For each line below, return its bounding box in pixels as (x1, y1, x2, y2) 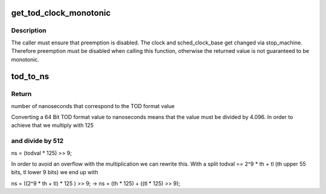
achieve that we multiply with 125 (11, 122, 94, 129)
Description (11, 26, 46, 35)
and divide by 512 (11, 137, 64, 145)
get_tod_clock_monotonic (11, 8, 111, 18)
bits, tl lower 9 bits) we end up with (11, 169, 98, 176)
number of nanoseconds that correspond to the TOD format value (11, 102, 175, 109)
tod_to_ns (11, 71, 50, 82)
